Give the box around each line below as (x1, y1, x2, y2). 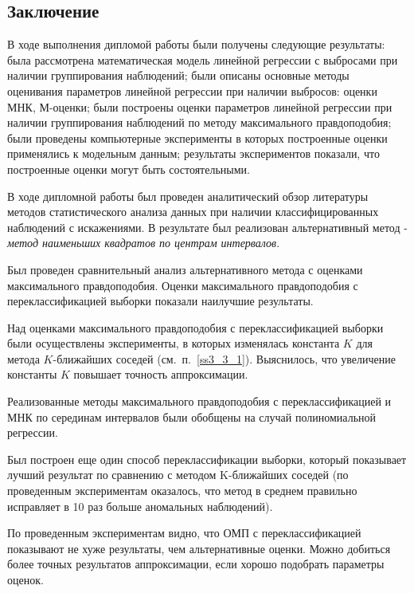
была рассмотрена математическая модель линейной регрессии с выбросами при (7, 51, 398, 68)
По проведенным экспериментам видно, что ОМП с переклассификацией (7, 524, 361, 541)
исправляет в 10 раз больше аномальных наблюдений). (7, 497, 273, 514)
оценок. (7, 571, 44, 588)
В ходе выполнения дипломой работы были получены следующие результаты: (7, 36, 385, 53)
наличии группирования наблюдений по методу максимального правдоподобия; (7, 114, 392, 131)
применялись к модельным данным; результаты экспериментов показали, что (7, 145, 380, 162)
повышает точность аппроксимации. (73, 366, 248, 383)
